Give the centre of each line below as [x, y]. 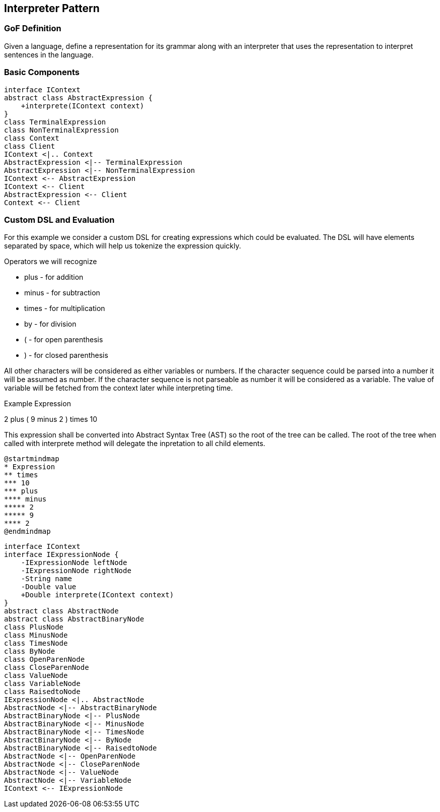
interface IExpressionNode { [61, 555]
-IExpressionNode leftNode [74, 563]
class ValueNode [36, 676]
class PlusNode [34, 627]
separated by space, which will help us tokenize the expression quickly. [123, 246]
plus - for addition [54, 277]
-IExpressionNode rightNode [76, 571]
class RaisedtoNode [42, 692]
